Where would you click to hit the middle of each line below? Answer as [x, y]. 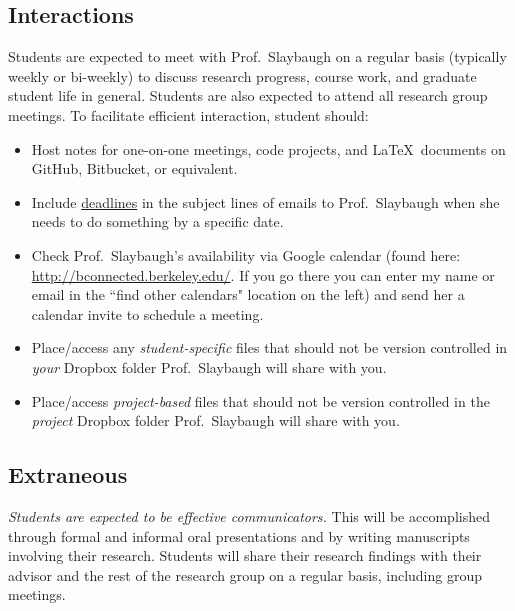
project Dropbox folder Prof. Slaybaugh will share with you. [215, 420]
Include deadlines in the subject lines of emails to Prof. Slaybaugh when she [265, 201]
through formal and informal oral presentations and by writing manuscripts [239, 535]
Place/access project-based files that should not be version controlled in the [260, 400]
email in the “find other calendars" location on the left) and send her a [248, 294]
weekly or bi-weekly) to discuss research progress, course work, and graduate [242, 75]
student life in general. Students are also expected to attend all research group [248, 95]
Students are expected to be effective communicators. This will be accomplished [249, 515]
